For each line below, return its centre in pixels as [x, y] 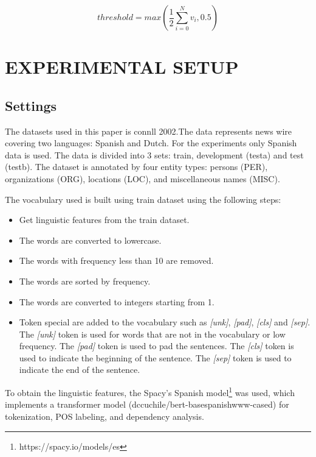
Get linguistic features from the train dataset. [104, 220]
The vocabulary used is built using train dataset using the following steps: [143, 199]
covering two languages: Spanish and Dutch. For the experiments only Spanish [151, 143]
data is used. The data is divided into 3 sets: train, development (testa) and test [154, 154]
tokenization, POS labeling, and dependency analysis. [105, 416]
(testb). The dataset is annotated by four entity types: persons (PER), [136, 167]
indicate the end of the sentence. [80, 370]
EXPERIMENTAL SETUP [122, 67]
